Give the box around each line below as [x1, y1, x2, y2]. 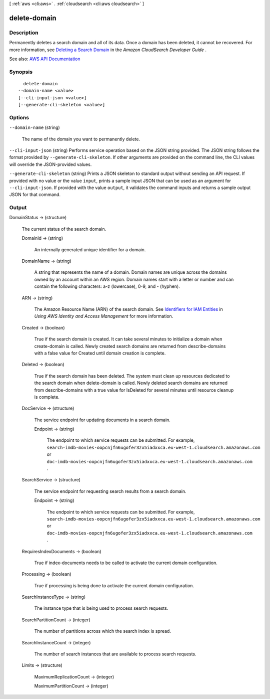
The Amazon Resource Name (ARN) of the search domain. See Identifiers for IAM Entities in [34, 306, 223, 312]
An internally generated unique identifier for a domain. [34, 246, 146, 253]
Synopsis [9, 68, 32, 75]
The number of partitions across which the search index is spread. [34, 628, 171, 634]
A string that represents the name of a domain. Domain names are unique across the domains [34, 269, 227, 275]
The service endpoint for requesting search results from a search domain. [34, 488, 186, 494]
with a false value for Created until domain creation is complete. [34, 350, 166, 356]
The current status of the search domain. [21, 226, 106, 232]
